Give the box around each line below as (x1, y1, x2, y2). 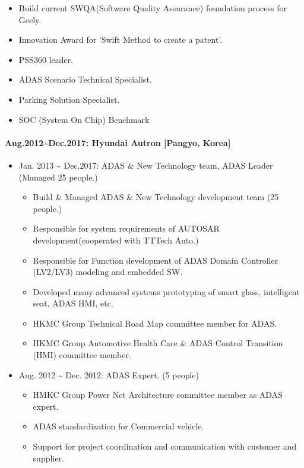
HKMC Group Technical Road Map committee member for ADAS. (33, 317, 277, 329)
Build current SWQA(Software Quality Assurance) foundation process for (18, 2, 287, 14)
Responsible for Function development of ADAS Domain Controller (33, 254, 278, 266)
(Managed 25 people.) (18, 170, 98, 183)
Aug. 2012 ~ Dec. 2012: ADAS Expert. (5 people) (18, 368, 199, 381)
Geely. (18, 13, 42, 26)
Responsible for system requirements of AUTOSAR (33, 222, 220, 235)
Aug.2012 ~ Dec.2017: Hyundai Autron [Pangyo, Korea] (5, 136, 231, 148)
